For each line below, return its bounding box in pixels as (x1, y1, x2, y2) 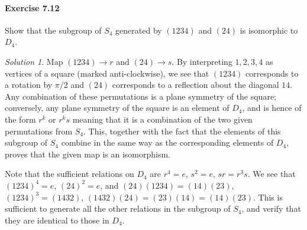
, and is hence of (242, 101, 302, 114)
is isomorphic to (240, 24, 298, 36)
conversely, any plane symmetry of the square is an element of (5, 101, 230, 114)
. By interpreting (172, 55, 232, 67)
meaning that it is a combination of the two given (72, 113, 253, 125)
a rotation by (5, 78, 53, 91)
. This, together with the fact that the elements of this (83, 124, 281, 137)
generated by (115, 24, 162, 36)
